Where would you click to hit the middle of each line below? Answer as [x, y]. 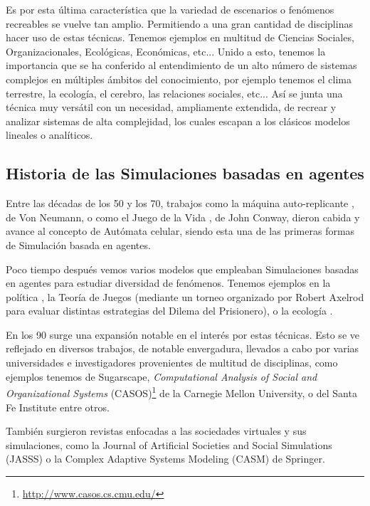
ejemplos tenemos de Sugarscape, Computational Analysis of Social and [162, 376]
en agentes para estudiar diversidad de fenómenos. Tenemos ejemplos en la [168, 283]
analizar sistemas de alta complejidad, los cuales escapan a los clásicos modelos [178, 121]
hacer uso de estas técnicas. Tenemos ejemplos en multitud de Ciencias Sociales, [180, 37]
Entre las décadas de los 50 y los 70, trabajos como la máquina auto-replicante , [180, 203]
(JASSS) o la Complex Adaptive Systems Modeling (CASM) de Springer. [165, 459]
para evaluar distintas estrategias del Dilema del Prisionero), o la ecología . [169, 311]
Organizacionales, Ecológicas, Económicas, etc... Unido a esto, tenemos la [166, 51]
